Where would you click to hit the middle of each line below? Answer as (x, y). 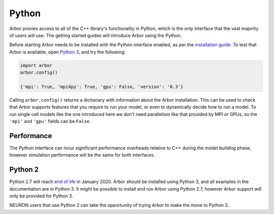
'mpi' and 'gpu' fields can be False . (50, 121)
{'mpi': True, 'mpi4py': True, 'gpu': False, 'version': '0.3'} (102, 87)
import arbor (36, 65)
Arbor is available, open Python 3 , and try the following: (67, 52)
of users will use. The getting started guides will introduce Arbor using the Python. (96, 35)
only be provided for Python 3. (41, 196)
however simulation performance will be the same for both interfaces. (82, 155)
